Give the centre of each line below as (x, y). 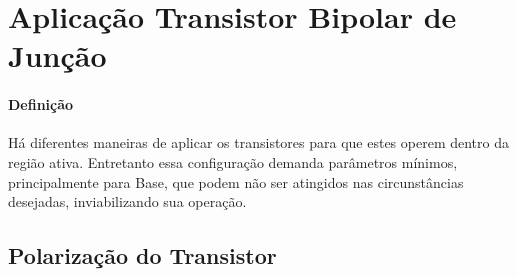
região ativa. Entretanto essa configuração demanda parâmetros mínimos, (233, 161)
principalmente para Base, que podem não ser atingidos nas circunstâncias (236, 181)
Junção (57, 55)
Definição (41, 104)
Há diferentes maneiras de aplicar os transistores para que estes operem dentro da (258, 142)
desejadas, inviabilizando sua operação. (127, 201)
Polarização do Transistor (142, 255)
